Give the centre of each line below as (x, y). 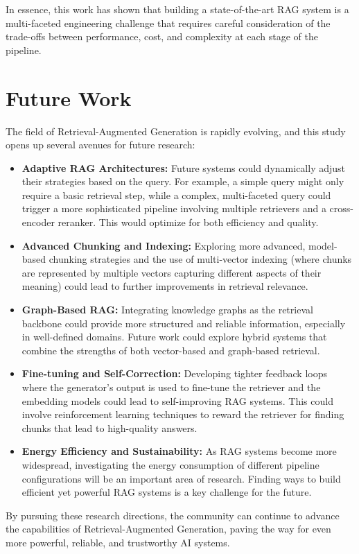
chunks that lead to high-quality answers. (110, 427)
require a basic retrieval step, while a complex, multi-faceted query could (176, 194)
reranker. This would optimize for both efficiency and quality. (188, 222)
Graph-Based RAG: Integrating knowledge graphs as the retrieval (167, 310)
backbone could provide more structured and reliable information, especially (184, 323)
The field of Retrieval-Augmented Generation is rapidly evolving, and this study (176, 131)
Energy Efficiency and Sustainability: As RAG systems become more (179, 451)
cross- (342, 208)
